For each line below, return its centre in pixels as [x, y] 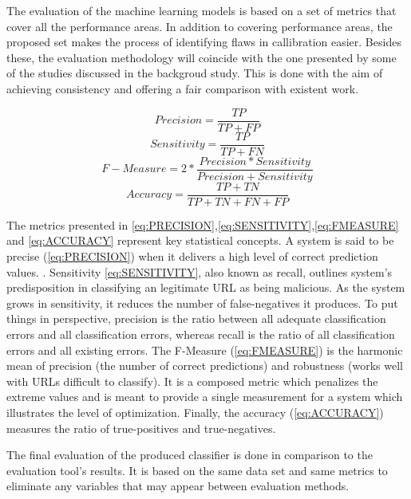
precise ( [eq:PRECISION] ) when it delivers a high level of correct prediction [192, 256]
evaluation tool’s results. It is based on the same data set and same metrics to [197, 470]
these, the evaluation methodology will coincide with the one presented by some [202, 57]
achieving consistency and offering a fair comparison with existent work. [183, 88]
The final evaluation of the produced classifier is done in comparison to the [190, 455]
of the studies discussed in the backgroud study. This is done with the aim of [195, 73]
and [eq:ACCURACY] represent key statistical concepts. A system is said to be [200, 240]
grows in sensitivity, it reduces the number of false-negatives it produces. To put [202, 303]
